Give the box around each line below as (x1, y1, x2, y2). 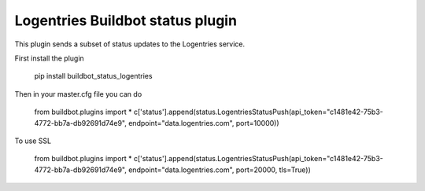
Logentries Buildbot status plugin (14, 12, 238, 29)
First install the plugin (14, 53, 84, 63)
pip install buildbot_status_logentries (34, 72, 153, 81)
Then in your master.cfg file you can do (14, 89, 142, 98)
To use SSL (14, 136, 51, 145)
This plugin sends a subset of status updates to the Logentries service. (14, 39, 246, 49)
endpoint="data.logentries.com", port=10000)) (128, 118, 279, 127)
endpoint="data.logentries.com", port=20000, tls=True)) (128, 165, 311, 174)
